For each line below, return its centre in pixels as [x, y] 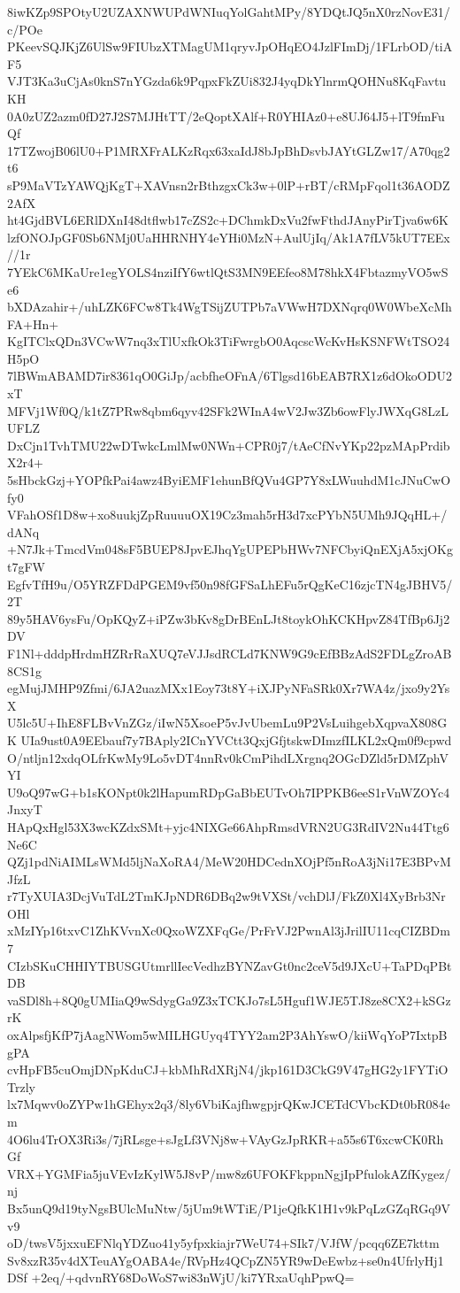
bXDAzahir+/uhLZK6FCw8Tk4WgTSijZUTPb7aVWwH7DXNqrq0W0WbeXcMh [230, 307]
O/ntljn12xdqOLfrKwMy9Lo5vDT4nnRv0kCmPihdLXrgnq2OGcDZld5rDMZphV [228, 757]
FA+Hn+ [33, 323]
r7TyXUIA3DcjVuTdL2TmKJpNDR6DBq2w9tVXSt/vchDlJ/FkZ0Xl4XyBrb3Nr [226, 896]
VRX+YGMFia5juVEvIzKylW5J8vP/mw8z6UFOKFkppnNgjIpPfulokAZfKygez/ [229, 1173]
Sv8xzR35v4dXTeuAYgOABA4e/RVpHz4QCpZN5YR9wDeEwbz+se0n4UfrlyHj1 [226, 1260]
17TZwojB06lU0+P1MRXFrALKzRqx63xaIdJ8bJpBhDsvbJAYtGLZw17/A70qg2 [229, 150]
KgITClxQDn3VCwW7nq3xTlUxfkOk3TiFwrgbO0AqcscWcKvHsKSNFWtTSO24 [229, 341]
